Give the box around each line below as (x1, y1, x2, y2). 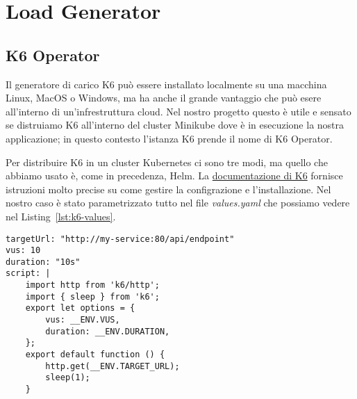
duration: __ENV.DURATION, (45, 326, 170, 336)
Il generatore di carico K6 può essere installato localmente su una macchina (6, 76, 327, 91)
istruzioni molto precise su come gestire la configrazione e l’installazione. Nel (6, 181, 331, 196)
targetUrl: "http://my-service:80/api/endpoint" (6, 234, 235, 244)
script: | (6, 268, 51, 279)
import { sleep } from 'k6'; (25, 291, 160, 302)
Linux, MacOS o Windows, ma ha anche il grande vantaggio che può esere (6, 90, 322, 105)
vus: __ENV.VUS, (45, 315, 120, 325)
